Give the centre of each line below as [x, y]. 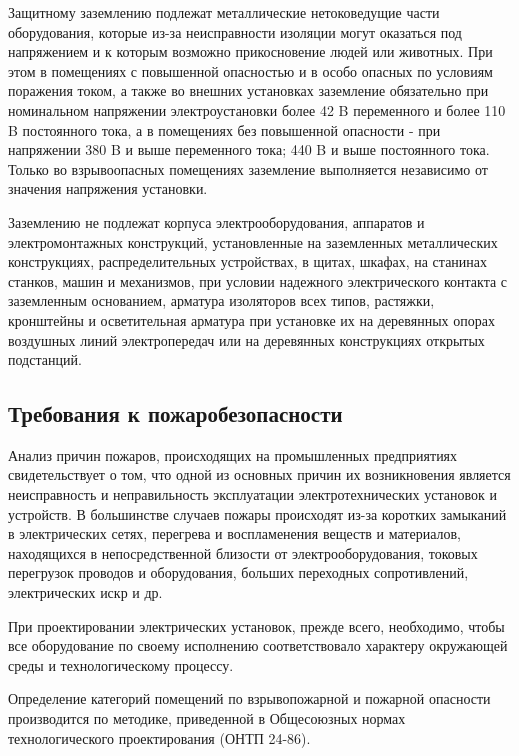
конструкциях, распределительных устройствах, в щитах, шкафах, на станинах [248, 261]
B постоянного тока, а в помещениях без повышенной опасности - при [224, 129]
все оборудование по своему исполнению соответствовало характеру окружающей [258, 645]
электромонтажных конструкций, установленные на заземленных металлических [253, 241]
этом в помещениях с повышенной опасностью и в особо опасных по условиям [250, 70]
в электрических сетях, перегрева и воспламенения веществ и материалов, [235, 533]
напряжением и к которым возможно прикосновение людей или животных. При [250, 51]
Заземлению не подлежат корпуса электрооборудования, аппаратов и [216, 221]
